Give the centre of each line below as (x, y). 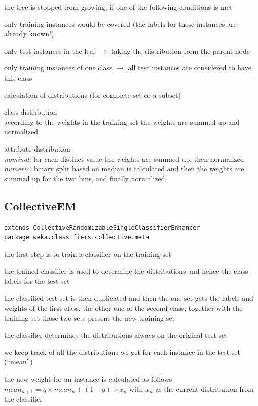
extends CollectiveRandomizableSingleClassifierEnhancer (102, 227)
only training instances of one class (58, 68)
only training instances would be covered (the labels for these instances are (120, 24)
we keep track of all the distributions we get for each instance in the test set (122, 352)
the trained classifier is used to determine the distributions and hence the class (126, 271)
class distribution (31, 112)
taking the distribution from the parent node (180, 50)
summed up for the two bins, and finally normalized (85, 178)
